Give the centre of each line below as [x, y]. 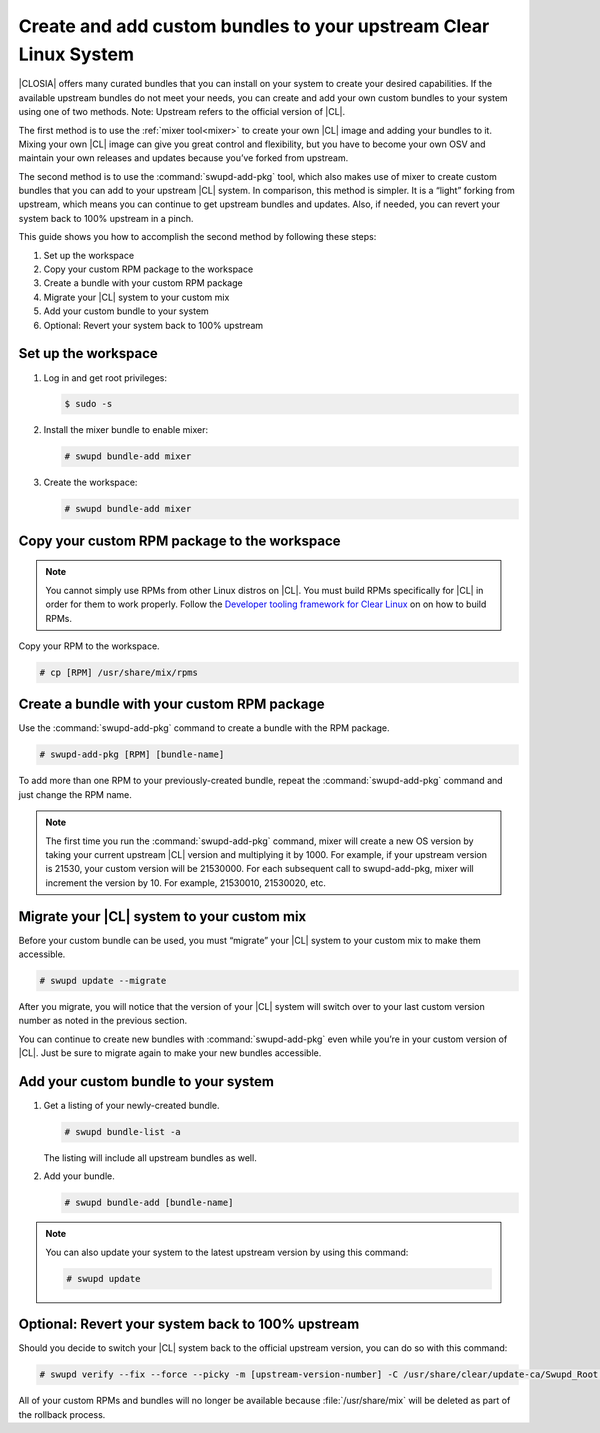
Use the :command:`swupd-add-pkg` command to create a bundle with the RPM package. [204, 728]
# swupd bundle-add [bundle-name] [149, 1203]
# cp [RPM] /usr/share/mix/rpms [119, 672]
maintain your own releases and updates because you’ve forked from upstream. [183, 158]
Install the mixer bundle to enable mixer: [126, 430]
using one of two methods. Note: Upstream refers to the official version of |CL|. [181, 112]
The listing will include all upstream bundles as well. [150, 1158]
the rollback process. [62, 1414]
